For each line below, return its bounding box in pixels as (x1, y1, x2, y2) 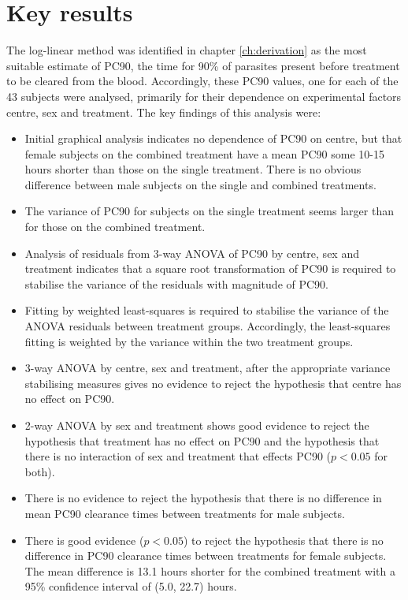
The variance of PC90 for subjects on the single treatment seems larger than (24, 203, 394, 219)
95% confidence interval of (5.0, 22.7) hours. (24, 578, 237, 594)
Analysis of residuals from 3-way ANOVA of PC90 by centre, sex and (24, 244, 359, 261)
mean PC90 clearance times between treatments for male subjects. (24, 505, 345, 521)
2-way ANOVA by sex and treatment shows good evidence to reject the (24, 417, 369, 433)
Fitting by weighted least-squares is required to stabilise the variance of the (24, 302, 389, 319)
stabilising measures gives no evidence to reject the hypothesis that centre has (24, 375, 402, 391)
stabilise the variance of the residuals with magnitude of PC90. (24, 275, 328, 292)
